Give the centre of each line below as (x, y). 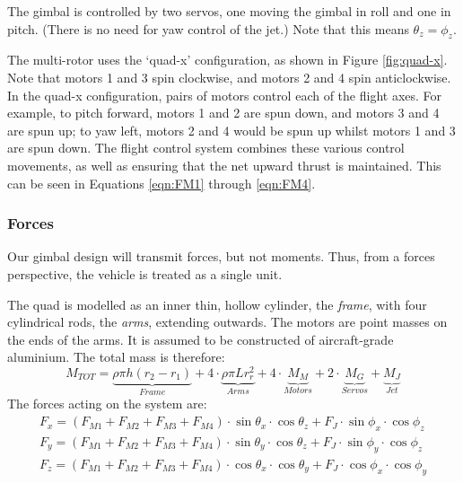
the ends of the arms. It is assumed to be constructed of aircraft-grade (201, 339)
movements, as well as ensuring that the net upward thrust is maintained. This (224, 165)
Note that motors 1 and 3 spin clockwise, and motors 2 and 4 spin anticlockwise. (229, 77)
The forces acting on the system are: (107, 404)
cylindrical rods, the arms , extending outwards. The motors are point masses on (227, 322)
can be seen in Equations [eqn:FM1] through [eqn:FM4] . (162, 183)
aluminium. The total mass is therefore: (116, 357)
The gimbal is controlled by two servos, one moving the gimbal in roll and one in (229, 11)
